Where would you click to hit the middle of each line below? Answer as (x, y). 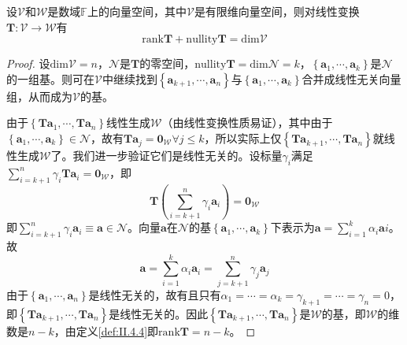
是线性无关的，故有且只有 (155, 294)
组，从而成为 (39, 96)
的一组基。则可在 (50, 78)
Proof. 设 (28, 63)
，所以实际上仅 (243, 137)
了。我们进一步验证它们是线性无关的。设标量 (166, 155)
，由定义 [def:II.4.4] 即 (106, 330)
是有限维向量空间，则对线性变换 (277, 11)
